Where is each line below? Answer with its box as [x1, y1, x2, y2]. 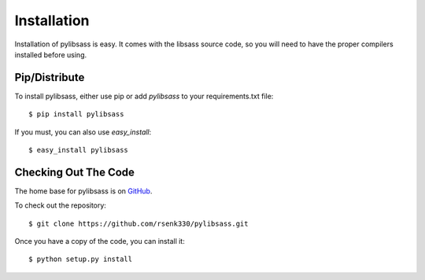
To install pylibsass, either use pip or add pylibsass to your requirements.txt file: [14, 91, 274, 101]
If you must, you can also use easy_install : [14, 127, 152, 137]
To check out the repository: [14, 201, 106, 210]
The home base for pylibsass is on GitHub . [14, 186, 153, 196]
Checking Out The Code [14, 165, 135, 179]
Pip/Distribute [14, 71, 85, 84]
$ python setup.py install [28, 255, 133, 263]
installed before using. [14, 50, 87, 59]
